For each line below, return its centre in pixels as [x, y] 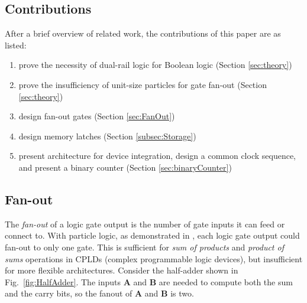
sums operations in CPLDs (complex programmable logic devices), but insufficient [154, 258]
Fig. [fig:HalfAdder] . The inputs [63, 281]
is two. [182, 293]
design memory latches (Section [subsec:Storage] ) [107, 136]
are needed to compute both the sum [226, 281]
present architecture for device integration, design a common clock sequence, [157, 156]
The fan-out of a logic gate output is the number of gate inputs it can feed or [145, 224]
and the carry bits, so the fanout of [69, 293]
